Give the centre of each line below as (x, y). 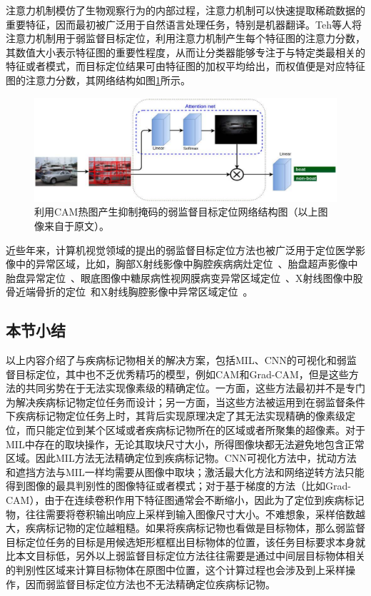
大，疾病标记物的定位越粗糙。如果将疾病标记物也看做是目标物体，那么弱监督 (185, 528)
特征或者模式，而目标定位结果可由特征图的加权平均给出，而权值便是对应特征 (185, 66)
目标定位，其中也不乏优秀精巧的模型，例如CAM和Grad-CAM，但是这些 (182, 374)
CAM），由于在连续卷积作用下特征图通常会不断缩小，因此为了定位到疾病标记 (185, 500)
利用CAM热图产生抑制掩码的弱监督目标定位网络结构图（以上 (176, 212)
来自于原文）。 (76, 225)
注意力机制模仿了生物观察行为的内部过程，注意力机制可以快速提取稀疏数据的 (185, 10)
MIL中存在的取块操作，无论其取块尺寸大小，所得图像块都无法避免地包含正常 (185, 444)
